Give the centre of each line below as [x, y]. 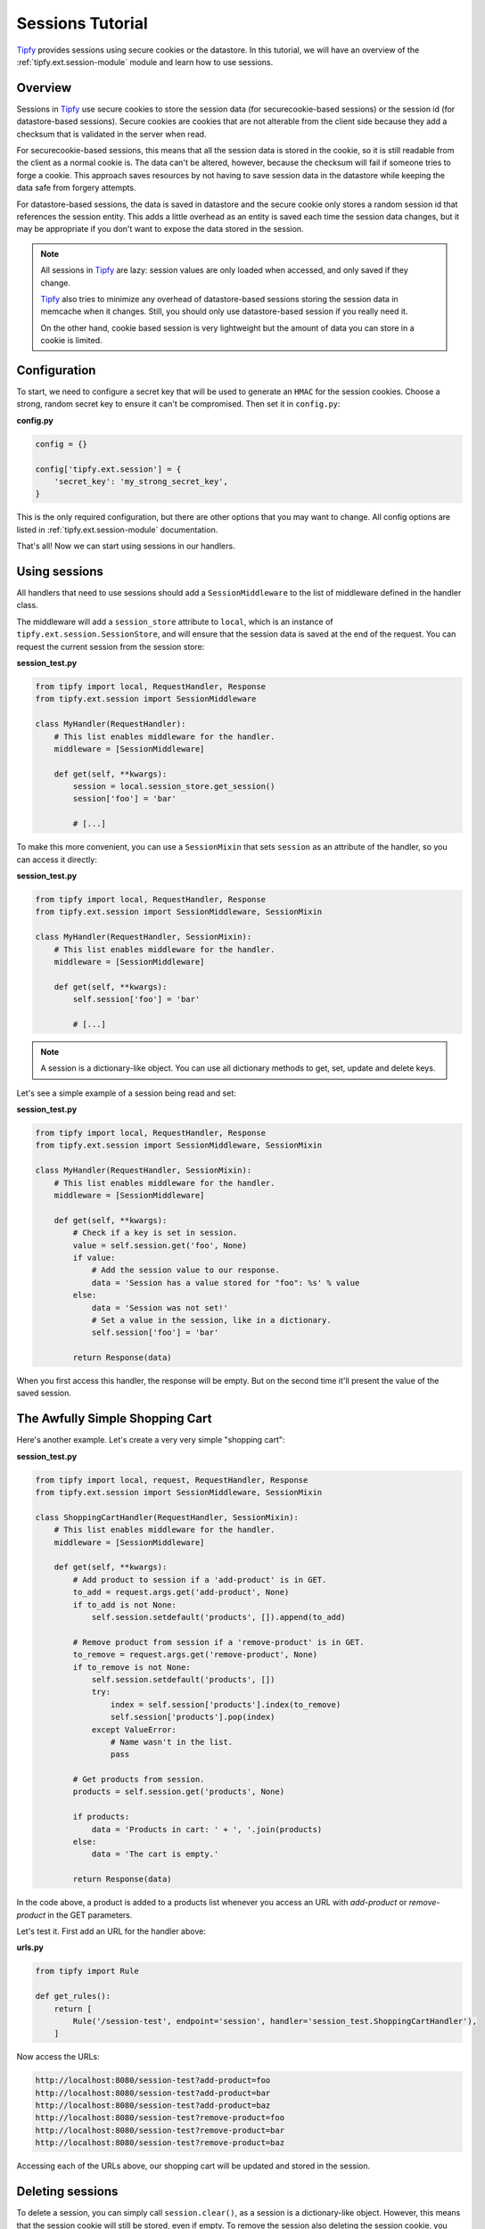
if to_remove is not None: [132, 1667]
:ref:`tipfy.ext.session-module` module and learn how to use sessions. [145, 62]
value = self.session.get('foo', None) [160, 1245]
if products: [101, 1817]
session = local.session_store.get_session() [174, 786]
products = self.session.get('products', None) [179, 1792]
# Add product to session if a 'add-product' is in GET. [200, 1579]
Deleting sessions [67, 2192]
